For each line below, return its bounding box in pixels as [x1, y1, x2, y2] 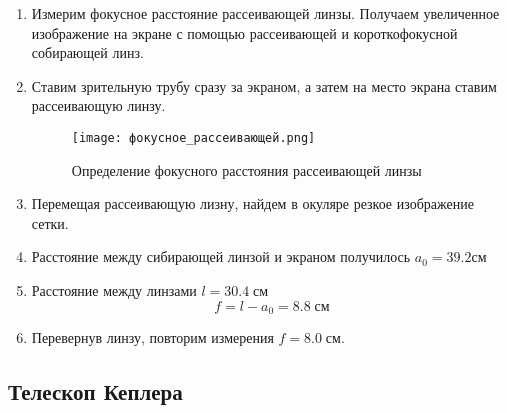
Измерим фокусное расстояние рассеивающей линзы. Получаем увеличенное [31, 3, 500, 23]
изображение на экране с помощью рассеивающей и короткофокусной [31, 22, 458, 43]
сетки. [31, 212, 69, 233]
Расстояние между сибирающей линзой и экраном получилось [31, 246, 411, 267]
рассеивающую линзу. [31, 95, 166, 116]
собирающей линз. [31, 42, 144, 63]
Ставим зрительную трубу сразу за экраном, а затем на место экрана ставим [31, 75, 497, 96]
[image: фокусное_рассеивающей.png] [71, 130, 316, 145]
